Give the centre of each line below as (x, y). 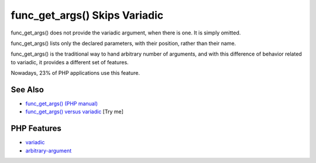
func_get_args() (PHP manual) (62, 104)
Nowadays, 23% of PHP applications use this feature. (75, 73)
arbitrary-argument (49, 150)
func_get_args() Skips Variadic (87, 15)
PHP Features (36, 129)
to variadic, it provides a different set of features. (70, 62)
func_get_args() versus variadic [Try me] (75, 112)
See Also (27, 90)
